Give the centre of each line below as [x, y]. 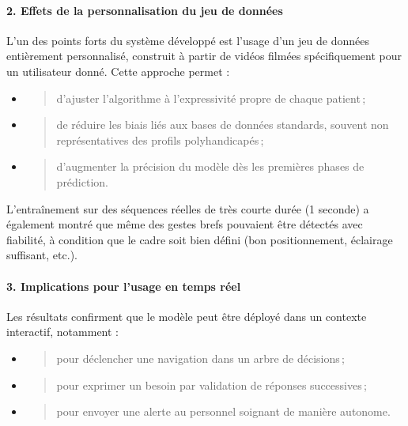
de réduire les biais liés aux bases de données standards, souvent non [223, 124]
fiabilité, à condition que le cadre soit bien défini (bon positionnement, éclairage [200, 239]
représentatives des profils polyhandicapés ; [160, 139]
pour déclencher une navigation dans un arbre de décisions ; [201, 358]
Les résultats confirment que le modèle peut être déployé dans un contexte [187, 316]
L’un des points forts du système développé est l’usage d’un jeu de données [188, 40]
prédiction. [82, 181]
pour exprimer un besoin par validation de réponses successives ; [212, 385]
